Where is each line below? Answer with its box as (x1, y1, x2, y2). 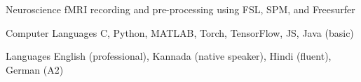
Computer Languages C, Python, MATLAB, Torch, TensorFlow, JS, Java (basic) (6, 25, 354, 40)
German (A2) (6, 62, 64, 76)
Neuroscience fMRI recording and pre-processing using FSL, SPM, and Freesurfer (6, 2, 355, 16)
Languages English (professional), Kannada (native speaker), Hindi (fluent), (6, 49, 332, 63)
